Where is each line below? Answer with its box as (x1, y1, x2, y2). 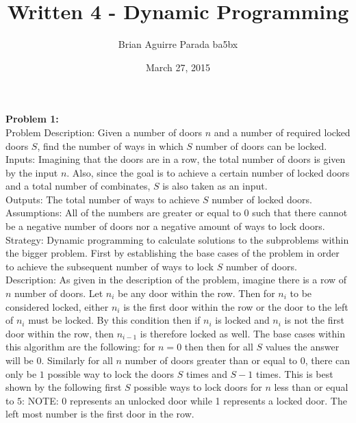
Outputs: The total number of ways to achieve (5, 192, 200, 206)
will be (5, 353, 34, 367)
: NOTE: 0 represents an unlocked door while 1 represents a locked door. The (22, 393, 347, 407)
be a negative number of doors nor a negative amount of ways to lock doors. (5, 219, 325, 233)
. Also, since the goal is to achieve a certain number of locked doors (66, 165, 350, 179)
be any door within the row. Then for (118, 286, 275, 300)
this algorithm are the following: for (5, 339, 155, 354)
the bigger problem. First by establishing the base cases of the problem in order (5, 246, 340, 260)
